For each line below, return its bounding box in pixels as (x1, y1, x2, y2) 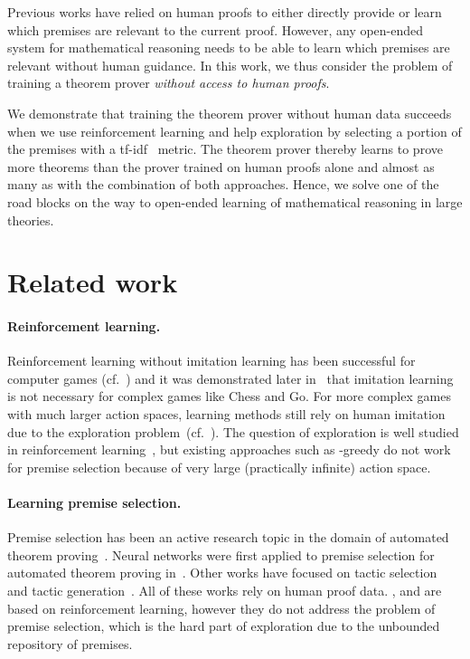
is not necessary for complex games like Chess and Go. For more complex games (7, 387, 451, 406)
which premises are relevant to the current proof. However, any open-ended (7, 20, 424, 39)
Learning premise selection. (7, 493, 182, 512)
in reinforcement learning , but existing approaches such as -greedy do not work (7, 440, 451, 459)
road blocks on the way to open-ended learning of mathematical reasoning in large (7, 192, 463, 211)
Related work (7, 263, 178, 301)
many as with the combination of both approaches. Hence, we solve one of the (7, 175, 439, 194)
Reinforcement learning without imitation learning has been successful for (7, 351, 416, 370)
